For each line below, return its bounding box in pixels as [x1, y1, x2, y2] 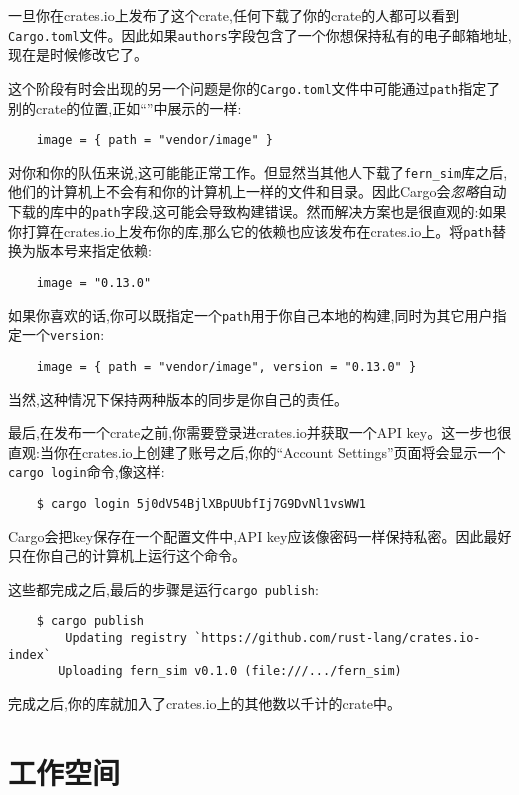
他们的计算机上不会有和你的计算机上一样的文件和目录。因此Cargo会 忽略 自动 [8, 181, 507, 202]
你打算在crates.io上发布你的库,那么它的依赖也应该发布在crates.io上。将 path [8, 220, 492, 241]
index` [8, 647, 51, 662]
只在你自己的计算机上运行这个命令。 [8, 545, 246, 566]
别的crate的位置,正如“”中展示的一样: [8, 97, 242, 118]
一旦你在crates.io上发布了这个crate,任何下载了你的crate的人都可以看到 [8, 5, 460, 25]
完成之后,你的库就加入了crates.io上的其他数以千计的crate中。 [8, 693, 401, 714]
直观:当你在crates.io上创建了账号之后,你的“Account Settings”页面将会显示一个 [8, 441, 506, 462]
